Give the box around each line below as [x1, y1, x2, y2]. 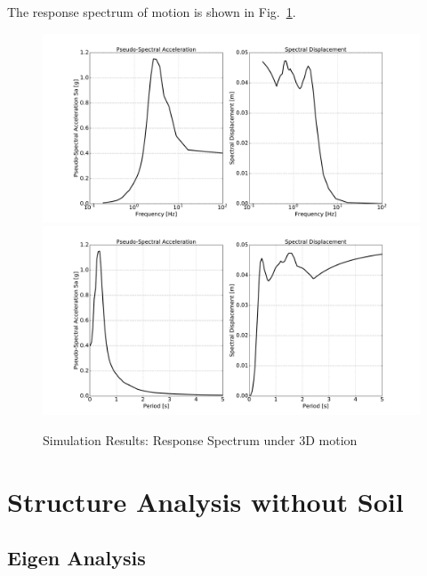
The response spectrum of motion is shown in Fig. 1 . [7, 3, 296, 20]
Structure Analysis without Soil [7, 483, 404, 519]
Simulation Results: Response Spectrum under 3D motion [43, 430, 358, 449]
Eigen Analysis [7, 544, 146, 572]
